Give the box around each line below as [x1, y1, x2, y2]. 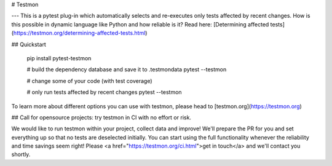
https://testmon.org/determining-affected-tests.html [13, 30, 146, 37]
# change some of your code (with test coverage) [26, 77, 153, 84]
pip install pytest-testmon [26, 54, 92, 61]
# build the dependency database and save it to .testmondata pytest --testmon [26, 66, 227, 73]
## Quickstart [11, 41, 46, 48]
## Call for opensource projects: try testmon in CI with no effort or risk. [11, 114, 192, 121]
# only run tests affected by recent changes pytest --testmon [26, 89, 182, 96]
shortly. [11, 151, 31, 158]
